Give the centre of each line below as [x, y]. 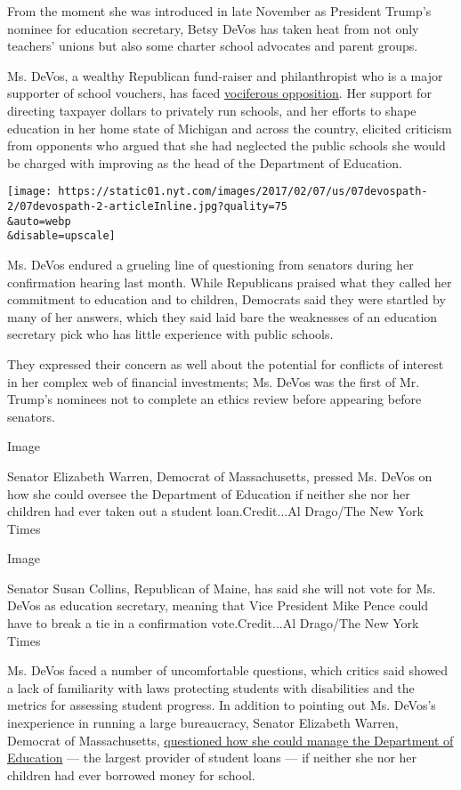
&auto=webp [39, 221]
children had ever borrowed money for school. [131, 774]
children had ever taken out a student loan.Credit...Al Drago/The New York [215, 511]
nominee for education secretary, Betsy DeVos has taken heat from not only [213, 28]
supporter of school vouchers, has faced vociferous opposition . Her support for [219, 93]
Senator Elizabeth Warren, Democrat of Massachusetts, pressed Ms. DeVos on [220, 476]
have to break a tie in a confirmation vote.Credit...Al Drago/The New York [213, 623]
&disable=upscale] [61, 236]
